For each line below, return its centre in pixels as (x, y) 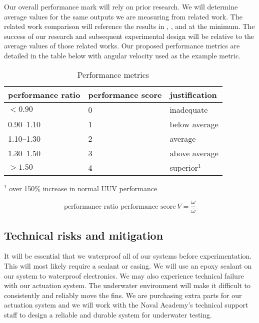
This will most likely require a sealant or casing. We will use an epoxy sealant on (128, 266)
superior (184, 167)
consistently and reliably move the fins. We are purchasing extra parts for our (123, 295)
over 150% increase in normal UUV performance (83, 188)
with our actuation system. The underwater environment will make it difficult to (127, 285)
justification (193, 94)
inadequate (189, 109)
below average (194, 124)
